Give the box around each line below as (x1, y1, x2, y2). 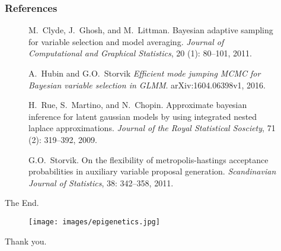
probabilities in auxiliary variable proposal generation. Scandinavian (28, 165, 276, 177)
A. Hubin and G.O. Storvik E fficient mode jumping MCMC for (28, 67, 261, 79)
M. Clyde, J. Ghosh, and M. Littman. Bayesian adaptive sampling (28, 24, 273, 36)
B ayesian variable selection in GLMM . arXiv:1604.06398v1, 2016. (28, 78, 266, 91)
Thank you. (5, 234, 47, 247)
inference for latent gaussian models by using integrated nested (28, 110, 257, 122)
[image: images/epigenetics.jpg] (28, 217, 160, 226)
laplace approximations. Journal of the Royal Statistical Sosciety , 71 (28, 122, 276, 134)
